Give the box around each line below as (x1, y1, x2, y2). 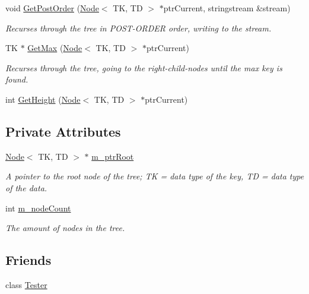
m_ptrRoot (91, 150, 134, 162)
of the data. (5, 181, 47, 194)
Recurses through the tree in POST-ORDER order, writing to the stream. (5, 21, 272, 34)
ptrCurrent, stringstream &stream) (163, 2, 291, 14)
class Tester (5, 278, 47, 290)
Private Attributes (5, 122, 121, 140)
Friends (5, 251, 52, 269)
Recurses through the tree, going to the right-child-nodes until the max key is (5, 61, 282, 74)
